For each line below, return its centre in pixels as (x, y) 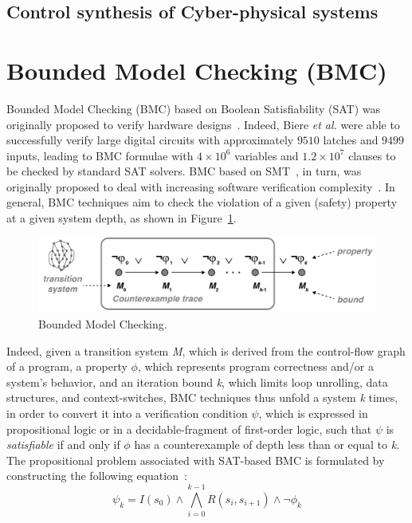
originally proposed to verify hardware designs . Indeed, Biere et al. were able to (203, 124)
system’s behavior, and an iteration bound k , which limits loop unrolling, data (197, 381)
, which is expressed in (313, 413)
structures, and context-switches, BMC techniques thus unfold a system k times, (202, 397)
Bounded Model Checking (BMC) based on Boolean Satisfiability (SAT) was (194, 108)
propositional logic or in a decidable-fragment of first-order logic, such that (189, 429)
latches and (351, 140)
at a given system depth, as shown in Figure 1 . (122, 218)
